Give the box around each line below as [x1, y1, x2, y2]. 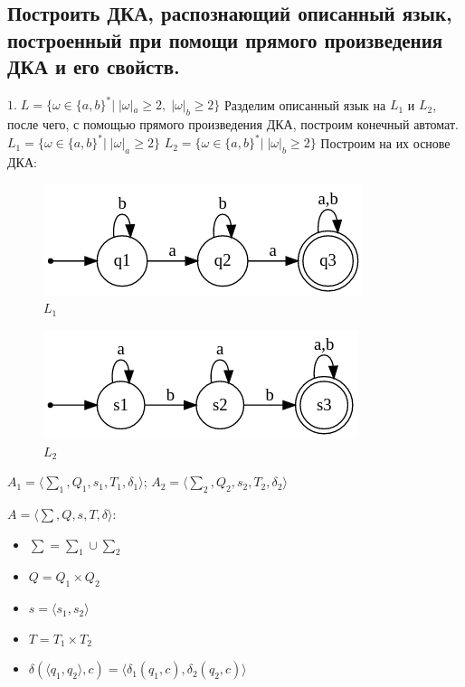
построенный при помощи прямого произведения [7, 25, 443, 53]
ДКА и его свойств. [7, 52, 180, 80]
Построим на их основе [320, 133, 451, 152]
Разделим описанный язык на [224, 95, 386, 114]
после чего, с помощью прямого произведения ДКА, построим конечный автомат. [7, 115, 459, 134]
